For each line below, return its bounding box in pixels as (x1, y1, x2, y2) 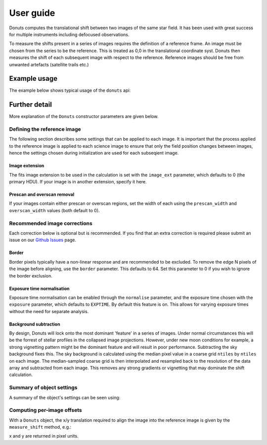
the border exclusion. (9, 273, 53, 278)
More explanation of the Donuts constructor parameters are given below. (9, 113, 159, 119)
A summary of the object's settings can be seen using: (9, 394, 121, 400)
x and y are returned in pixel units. (9, 433, 79, 439)
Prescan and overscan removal (9, 191, 75, 198)
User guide (9, 7, 55, 18)
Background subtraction (9, 321, 60, 327)
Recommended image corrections (9, 220, 92, 226)
